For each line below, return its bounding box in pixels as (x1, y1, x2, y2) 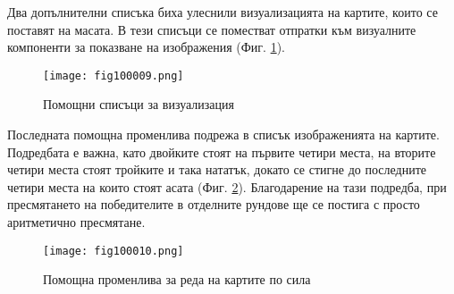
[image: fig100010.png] (43, 244, 184, 257)
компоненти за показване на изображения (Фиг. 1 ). (7, 38, 285, 56)
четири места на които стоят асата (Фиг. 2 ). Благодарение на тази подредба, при (7, 177, 447, 196)
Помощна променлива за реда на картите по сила (43, 270, 311, 289)
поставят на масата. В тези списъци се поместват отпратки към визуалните (7, 20, 416, 38)
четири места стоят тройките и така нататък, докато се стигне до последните (7, 160, 426, 179)
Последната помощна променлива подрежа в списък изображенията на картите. (7, 125, 440, 144)
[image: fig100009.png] (43, 69, 184, 82)
